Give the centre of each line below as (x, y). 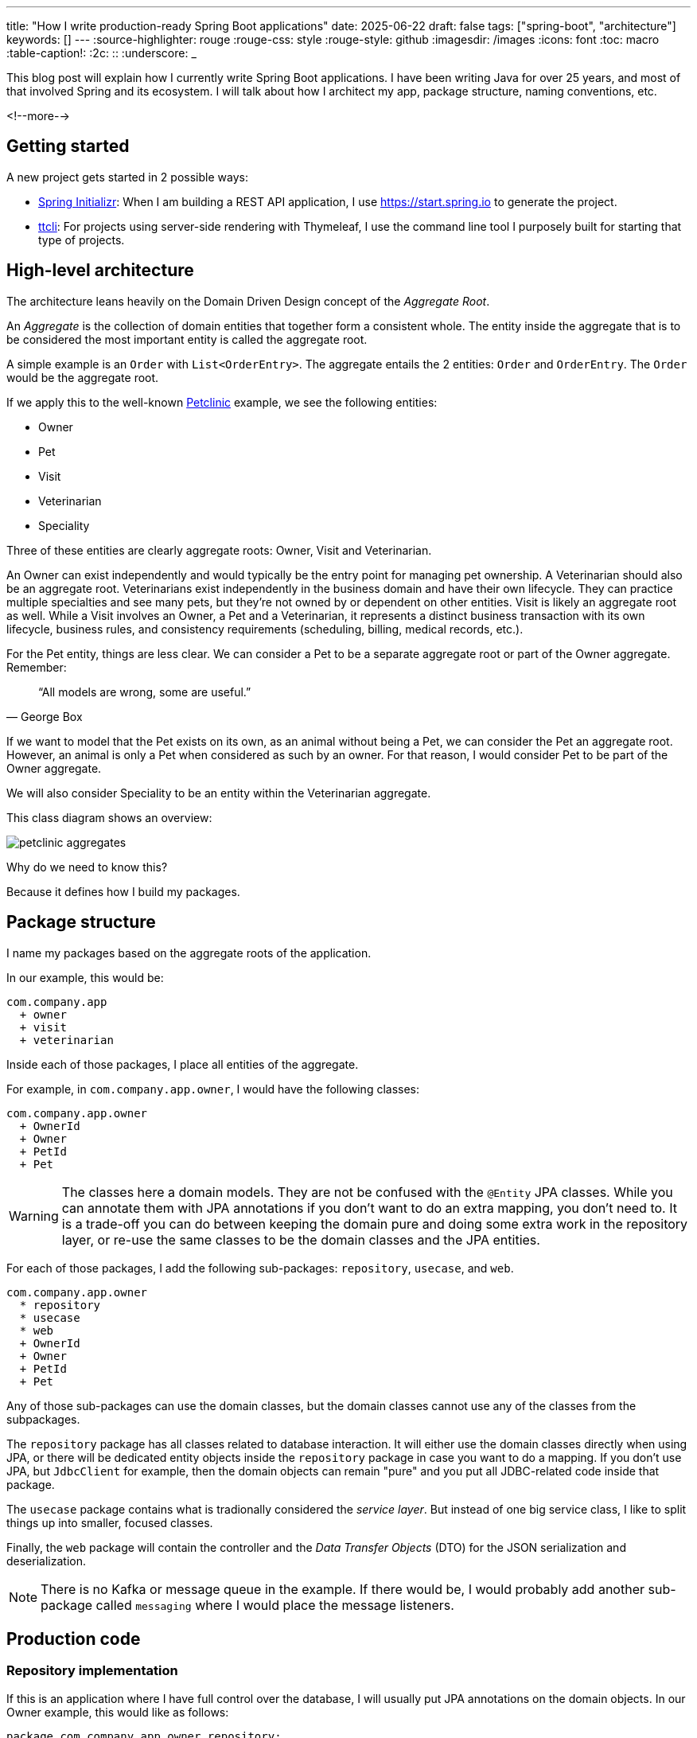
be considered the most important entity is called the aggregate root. (187, 339)
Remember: (37, 667)
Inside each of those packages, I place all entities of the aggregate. (183, 1064)
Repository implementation (92, 1671)
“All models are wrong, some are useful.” (145, 692)
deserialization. (46, 1561)
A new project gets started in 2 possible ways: (127, 177)
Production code (74, 1639)
